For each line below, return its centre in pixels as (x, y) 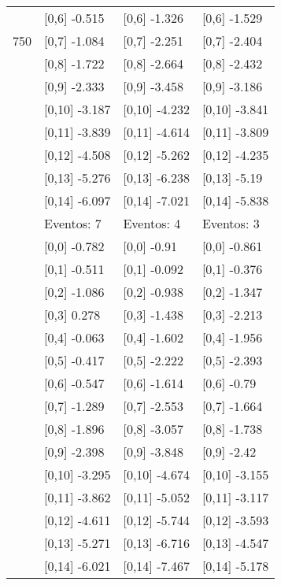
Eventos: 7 (73, 223)
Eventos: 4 (152, 223)
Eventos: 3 (231, 223)
